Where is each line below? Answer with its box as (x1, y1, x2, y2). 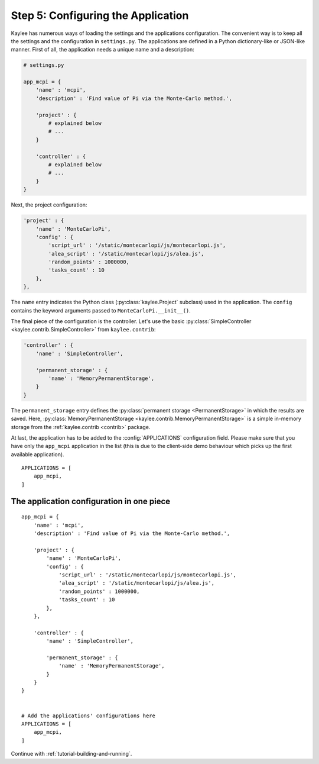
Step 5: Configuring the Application (11, 9, 189, 22)
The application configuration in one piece (11, 496, 171, 506)
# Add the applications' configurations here (21, 712, 156, 719)
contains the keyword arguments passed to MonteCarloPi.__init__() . (11, 307, 191, 314)
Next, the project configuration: (11, 201, 87, 208)
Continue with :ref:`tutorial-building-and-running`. (11, 750, 132, 757)
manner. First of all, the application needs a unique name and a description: (11, 46, 194, 53)
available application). (11, 450, 64, 458)
